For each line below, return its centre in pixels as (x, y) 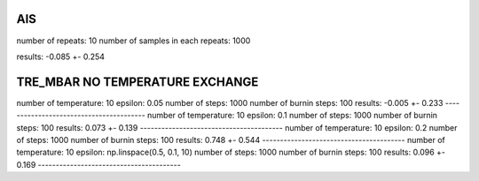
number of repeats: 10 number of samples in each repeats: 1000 (133, 41)
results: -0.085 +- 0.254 (61, 57)
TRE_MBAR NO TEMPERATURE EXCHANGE (137, 82)
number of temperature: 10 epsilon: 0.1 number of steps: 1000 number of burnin (292, 116)
